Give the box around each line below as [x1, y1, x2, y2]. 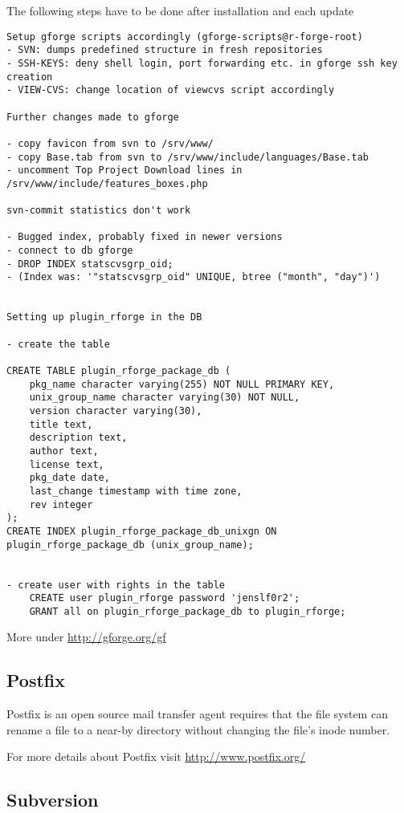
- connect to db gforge [6, 245, 133, 257]
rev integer [29, 498, 93, 510]
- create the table [6, 338, 110, 350]
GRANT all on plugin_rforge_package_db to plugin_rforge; [29, 605, 346, 617]
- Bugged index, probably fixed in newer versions [6, 231, 283, 243]
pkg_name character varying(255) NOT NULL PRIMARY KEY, [29, 378, 335, 390]
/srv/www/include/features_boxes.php [6, 177, 208, 189]
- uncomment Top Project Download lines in [6, 165, 243, 177]
